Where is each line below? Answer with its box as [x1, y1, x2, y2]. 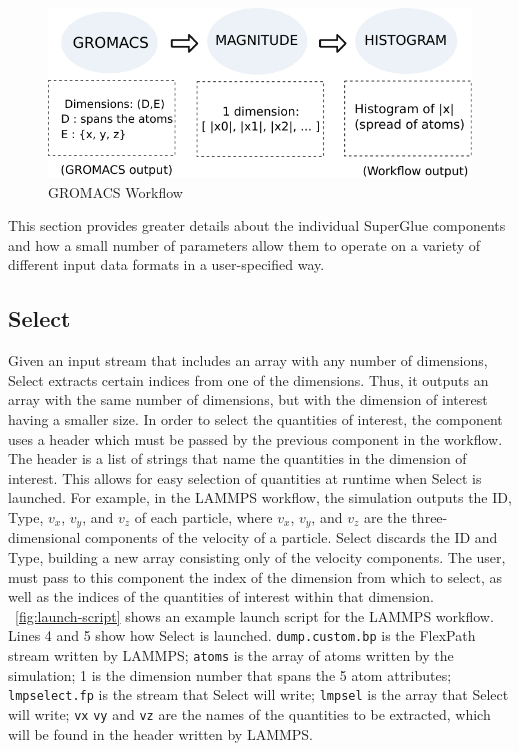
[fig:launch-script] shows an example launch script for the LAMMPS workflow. [15, 605, 494, 626]
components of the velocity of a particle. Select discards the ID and [85, 527, 498, 548]
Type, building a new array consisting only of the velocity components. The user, [8, 547, 506, 568]
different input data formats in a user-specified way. [8, 254, 325, 275]
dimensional [8, 527, 81, 548]
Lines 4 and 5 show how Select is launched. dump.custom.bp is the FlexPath [8, 625, 476, 646]
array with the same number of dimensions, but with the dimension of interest [8, 389, 488, 410]
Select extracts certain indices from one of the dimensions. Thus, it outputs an [8, 369, 489, 390]
